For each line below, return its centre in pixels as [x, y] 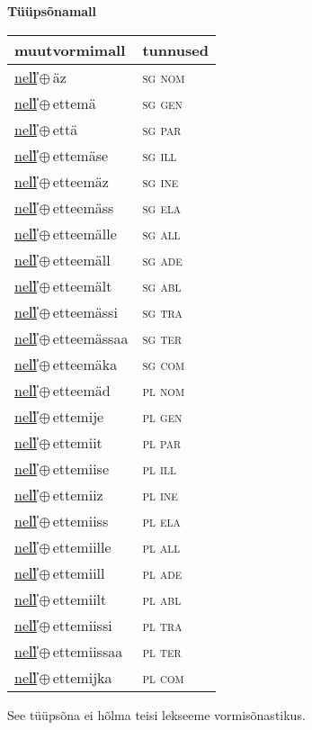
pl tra [162, 625]
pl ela [161, 520]
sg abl [162, 285]
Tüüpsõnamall [52, 11]
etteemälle [85, 233]
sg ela [162, 207]
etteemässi [85, 311]
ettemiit [77, 442]
